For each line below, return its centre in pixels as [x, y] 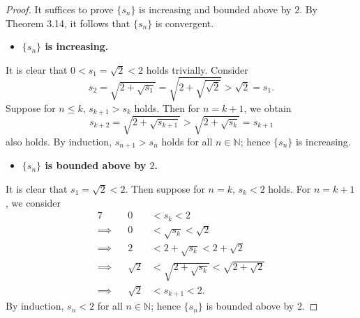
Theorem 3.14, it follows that [68, 23]
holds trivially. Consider [197, 69]
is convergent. [185, 23]
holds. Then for [167, 108]
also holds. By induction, [59, 141]
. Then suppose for [165, 188]
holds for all [187, 141]
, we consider [33, 202]
